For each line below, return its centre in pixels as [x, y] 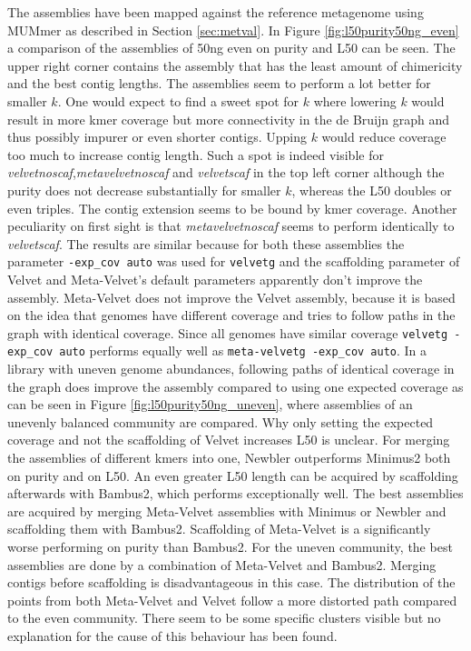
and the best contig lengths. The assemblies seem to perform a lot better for [219, 83]
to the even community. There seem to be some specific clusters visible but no [224, 618]
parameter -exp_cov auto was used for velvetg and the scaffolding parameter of [234, 261]
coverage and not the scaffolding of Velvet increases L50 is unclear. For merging [229, 440]
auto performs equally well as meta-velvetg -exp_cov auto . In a [243, 351]
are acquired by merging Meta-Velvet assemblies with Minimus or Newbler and [227, 511]
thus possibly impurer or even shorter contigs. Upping [157, 137]
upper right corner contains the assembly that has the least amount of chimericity [235, 65]
